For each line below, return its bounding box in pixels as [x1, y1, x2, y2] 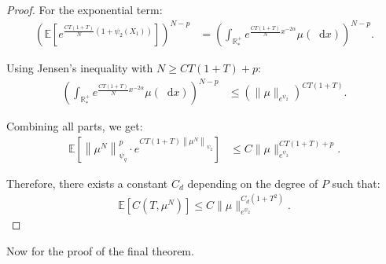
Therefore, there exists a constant [6, 174, 168, 191]
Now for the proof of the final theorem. [6, 242, 194, 258]
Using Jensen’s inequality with [6, 60, 153, 76]
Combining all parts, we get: [6, 118, 143, 134]
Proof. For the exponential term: [6, 2, 163, 17]
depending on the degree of [187, 174, 318, 191]
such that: [332, 174, 380, 191]
